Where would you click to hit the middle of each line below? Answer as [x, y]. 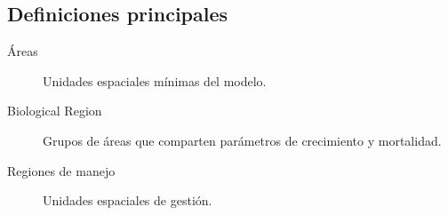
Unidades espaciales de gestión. [128, 200]
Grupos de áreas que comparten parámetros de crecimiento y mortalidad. [242, 140]
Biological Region [55, 111]
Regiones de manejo [61, 170]
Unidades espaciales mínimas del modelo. [155, 80]
